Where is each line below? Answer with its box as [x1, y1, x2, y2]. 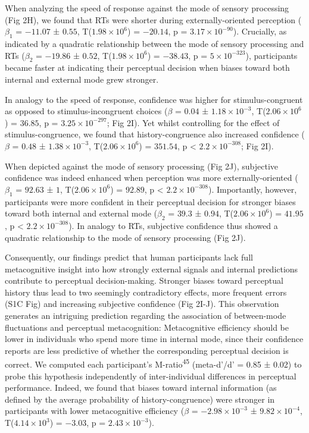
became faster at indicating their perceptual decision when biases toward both [5, 61, 290, 74]
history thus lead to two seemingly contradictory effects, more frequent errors [5, 285, 287, 298]
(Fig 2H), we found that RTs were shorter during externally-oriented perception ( [5, 13, 302, 26]
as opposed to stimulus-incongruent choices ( [5, 105, 168, 117]
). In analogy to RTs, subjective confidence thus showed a [68, 219, 278, 231]
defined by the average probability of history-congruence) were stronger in [5, 393, 275, 405]
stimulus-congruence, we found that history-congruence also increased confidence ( [5, 128, 305, 140]
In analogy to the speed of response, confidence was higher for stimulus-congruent [5, 93, 303, 105]
